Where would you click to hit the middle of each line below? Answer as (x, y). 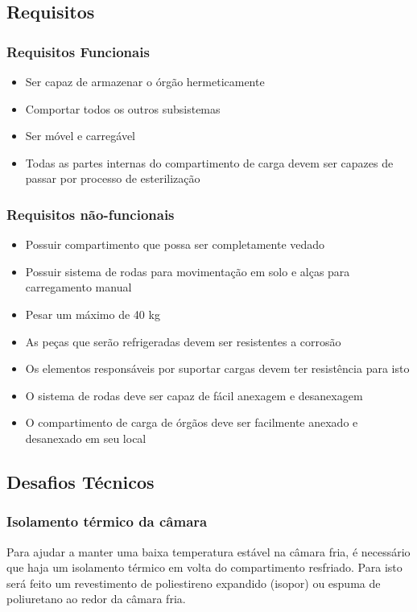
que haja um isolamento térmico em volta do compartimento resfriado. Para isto (204, 567)
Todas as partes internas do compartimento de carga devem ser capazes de (209, 162)
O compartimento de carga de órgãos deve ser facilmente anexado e (192, 422)
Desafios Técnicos (81, 481)
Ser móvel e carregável (80, 136)
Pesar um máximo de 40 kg (93, 314)
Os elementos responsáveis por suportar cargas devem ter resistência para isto (217, 368)
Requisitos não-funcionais (91, 214)
